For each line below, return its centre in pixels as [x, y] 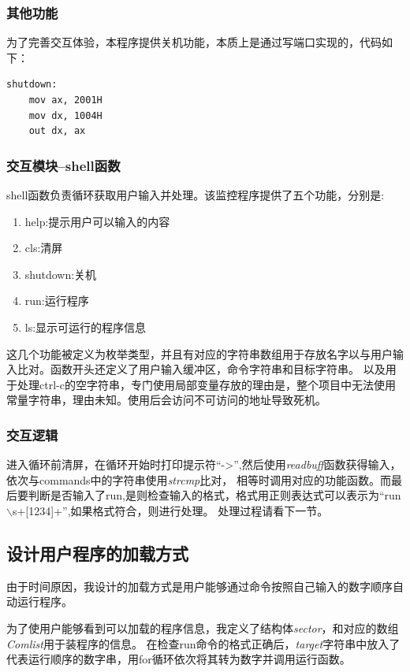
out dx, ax [57, 131]
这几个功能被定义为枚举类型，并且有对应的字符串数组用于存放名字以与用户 [199, 353]
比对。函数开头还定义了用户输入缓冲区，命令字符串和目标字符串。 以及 [201, 369]
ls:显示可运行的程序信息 [86, 327]
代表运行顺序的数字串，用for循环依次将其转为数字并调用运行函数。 [179, 659]
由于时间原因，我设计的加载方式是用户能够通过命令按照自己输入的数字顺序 [199, 586]
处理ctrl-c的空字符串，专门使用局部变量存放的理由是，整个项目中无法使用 [206, 384]
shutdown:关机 [61, 274]
